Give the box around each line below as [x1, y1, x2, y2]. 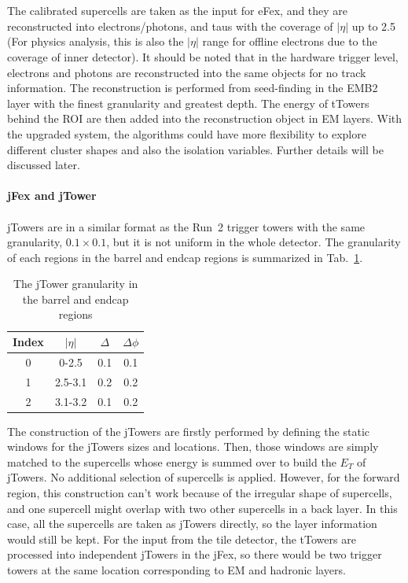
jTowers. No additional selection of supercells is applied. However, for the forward [7, 469, 400, 485]
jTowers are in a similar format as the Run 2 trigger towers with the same [7, 218, 366, 234]
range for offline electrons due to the [202, 33, 377, 50]
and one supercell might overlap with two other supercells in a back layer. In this [7, 500, 398, 516]
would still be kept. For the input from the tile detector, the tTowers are [7, 530, 356, 547]
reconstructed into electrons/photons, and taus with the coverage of [7, 17, 333, 34]
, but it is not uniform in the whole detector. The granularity [106, 234, 401, 250]
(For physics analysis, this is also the [7, 33, 184, 50]
